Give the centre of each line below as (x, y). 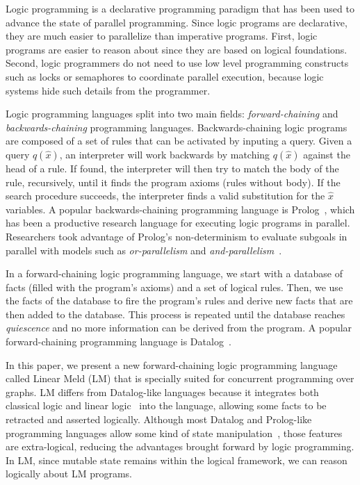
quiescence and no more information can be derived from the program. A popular (179, 328)
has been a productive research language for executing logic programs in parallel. (178, 223)
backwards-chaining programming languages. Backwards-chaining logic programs (177, 127)
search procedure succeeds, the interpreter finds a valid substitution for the (165, 196)
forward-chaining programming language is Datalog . (118, 342)
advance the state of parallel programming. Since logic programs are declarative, (177, 22)
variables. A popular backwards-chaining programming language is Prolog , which (180, 209)
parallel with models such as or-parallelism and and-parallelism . (144, 250)
